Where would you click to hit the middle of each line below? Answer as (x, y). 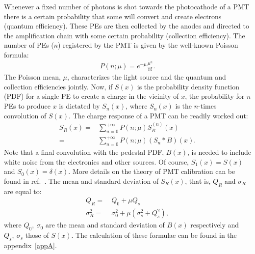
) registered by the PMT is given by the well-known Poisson (148, 45)
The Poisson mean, (32, 77)
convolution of (25, 115)
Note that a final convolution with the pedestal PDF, (84, 152)
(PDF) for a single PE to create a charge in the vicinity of (91, 96)
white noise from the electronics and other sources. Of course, (96, 161)
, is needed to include (219, 152)
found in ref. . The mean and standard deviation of (81, 181)
